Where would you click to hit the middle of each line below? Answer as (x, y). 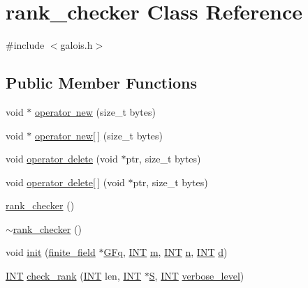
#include (25, 45)
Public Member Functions (101, 83)
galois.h (76, 45)
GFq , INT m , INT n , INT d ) (166, 252)
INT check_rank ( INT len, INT (74, 276)
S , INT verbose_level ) (197, 276)
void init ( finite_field (51, 252)
